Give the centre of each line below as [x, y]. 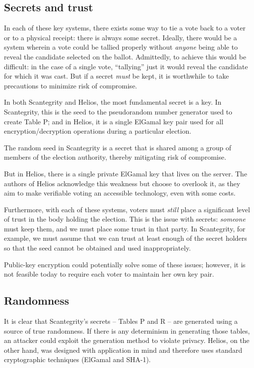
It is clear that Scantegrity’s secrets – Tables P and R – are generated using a [121, 321]
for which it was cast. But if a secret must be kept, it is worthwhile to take [116, 76]
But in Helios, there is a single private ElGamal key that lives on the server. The [126, 173]
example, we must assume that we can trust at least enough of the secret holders [126, 238]
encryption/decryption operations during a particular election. [98, 131]
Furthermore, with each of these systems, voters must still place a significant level [127, 209]
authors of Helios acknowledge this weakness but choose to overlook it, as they [122, 183]
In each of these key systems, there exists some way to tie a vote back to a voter [125, 28]
